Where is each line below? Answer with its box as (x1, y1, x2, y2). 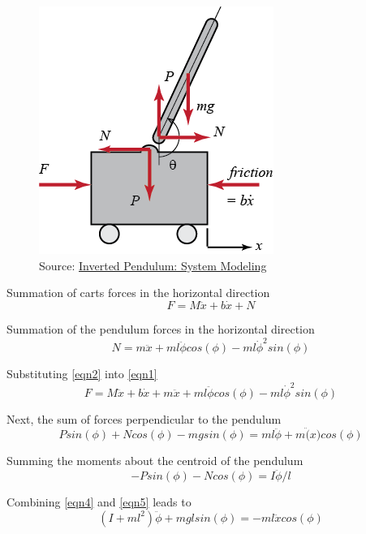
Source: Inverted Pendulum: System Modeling (39, 256, 267, 273)
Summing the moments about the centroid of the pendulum (6, 452, 304, 469)
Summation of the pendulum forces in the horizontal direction (6, 321, 315, 337)
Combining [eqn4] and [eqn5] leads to (6, 493, 192, 510)
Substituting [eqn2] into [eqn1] (6, 365, 157, 382)
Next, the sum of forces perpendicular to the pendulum (6, 410, 282, 427)
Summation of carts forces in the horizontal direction (6, 284, 270, 301)
